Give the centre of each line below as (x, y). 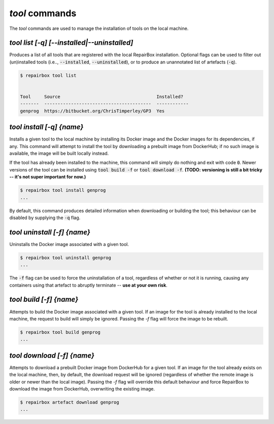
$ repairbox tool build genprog (60, 332)
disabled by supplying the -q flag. (45, 218)
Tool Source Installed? (102, 97)
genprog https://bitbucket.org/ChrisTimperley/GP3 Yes (92, 111)
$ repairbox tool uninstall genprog (66, 258)
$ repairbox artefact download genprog (70, 402)
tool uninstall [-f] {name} (50, 232)
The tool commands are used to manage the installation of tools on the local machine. (99, 28)
